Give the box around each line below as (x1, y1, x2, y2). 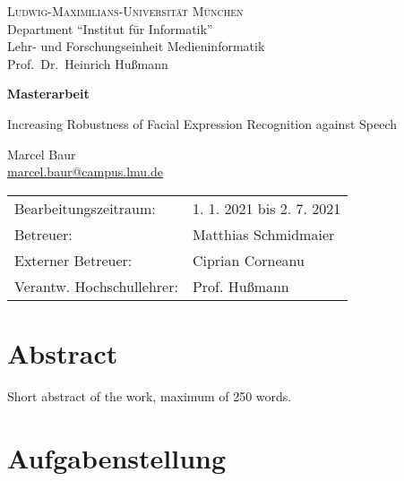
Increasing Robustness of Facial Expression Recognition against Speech (7, 114, 398, 133)
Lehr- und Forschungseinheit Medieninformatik (7, 37, 265, 56)
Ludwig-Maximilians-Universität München (7, 2, 244, 20)
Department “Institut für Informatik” (7, 19, 213, 38)
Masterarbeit (7, 84, 90, 103)
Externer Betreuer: (14, 249, 133, 271)
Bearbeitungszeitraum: (14, 197, 156, 219)
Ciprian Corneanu (192, 249, 305, 271)
